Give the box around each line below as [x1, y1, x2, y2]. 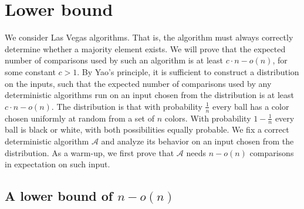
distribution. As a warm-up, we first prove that [5, 146, 174, 159]
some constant [5, 65, 56, 77]
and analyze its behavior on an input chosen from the [101, 134, 294, 147]
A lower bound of [5, 187, 113, 205]
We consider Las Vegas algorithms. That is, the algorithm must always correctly [5, 31, 293, 43]
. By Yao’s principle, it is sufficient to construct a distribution [77, 65, 299, 77]
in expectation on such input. [5, 158, 110, 170]
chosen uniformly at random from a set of [5, 112, 154, 124]
